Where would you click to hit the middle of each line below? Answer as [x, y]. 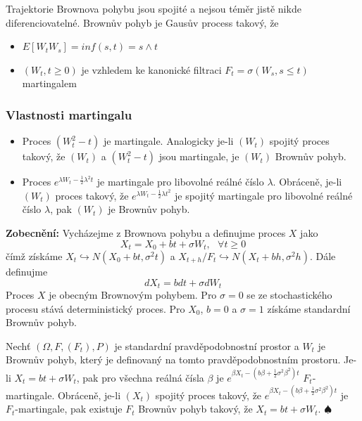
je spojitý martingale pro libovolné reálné [263, 195]
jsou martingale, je [199, 156]
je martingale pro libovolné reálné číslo [180, 182]
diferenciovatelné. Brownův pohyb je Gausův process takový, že [142, 22]
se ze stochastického [289, 295]
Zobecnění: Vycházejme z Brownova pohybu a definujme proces [146, 232]
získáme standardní [309, 308]
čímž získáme [34, 256]
